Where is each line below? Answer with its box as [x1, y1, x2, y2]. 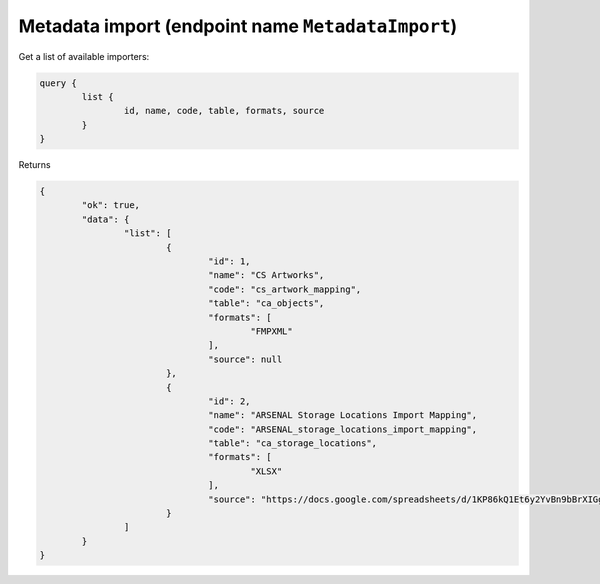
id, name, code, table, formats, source [123, 105, 325, 117]
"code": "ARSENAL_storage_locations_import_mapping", [208, 423, 478, 435]
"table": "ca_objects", [208, 298, 325, 309]
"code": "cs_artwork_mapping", [208, 283, 362, 295]
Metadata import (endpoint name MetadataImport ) [18, 15, 458, 37]
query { [39, 77, 77, 89]
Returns [18, 159, 51, 171]
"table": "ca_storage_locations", [208, 438, 378, 449]
